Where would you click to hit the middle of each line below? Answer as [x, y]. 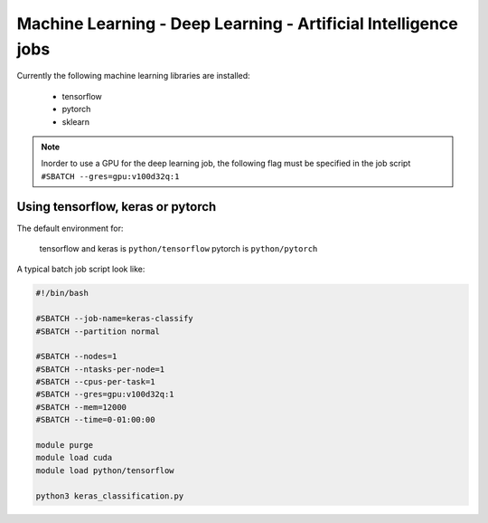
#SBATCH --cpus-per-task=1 [95, 382]
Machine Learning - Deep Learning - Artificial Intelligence [237, 24]
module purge [65, 445]
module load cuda [74, 458]
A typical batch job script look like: [81, 269]
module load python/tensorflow [105, 470]
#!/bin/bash [62, 293]
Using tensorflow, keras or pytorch [117, 207]
